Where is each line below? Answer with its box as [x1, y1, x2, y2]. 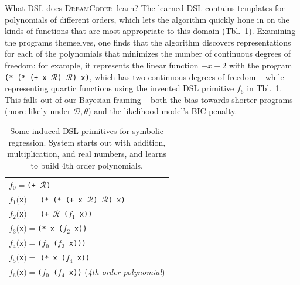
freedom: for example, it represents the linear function [5, 59, 199, 71]
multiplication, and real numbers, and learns [7, 147, 167, 160]
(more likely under [5, 105, 71, 117]
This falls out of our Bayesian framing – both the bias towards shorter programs [5, 93, 293, 105]
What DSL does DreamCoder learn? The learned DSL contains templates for [5, 2, 285, 13]
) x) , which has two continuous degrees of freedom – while [72, 70, 284, 83]
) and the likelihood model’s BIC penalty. [88, 105, 237, 117]
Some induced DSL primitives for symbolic [10, 125, 164, 136]
